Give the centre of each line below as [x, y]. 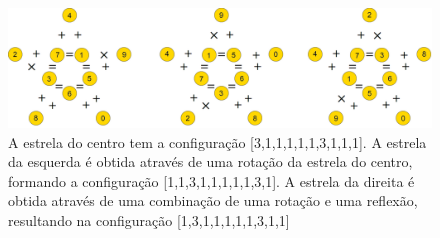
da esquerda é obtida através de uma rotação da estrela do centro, [210, 161]
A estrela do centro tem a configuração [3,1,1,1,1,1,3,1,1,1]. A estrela [217, 141]
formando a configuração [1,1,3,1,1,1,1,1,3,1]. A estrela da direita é [211, 180]
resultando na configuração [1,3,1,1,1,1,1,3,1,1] [149, 220]
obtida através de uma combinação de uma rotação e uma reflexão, [213, 200]
